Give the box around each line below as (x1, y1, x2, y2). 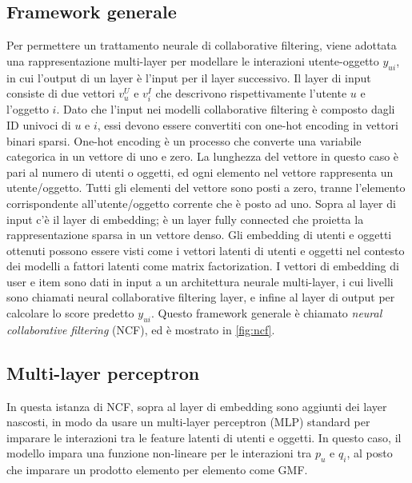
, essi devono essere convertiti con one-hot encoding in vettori (97, 116, 398, 133)
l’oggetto (6, 101, 49, 118)
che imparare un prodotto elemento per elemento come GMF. (6, 461, 308, 478)
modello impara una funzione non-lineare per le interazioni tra (6, 445, 312, 461)
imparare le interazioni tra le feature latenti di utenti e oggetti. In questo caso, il (6, 429, 402, 445)
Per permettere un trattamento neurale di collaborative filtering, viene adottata (6, 37, 397, 54)
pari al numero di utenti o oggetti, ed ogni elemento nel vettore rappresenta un (6, 163, 394, 180)
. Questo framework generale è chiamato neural (150, 305, 382, 321)
